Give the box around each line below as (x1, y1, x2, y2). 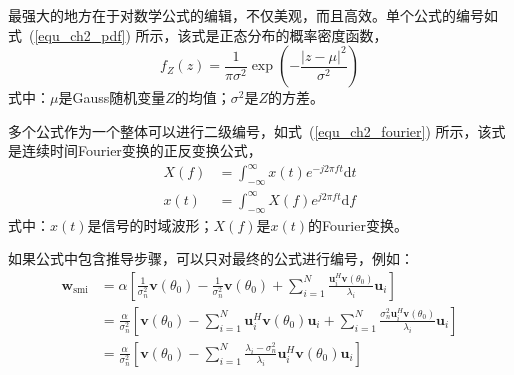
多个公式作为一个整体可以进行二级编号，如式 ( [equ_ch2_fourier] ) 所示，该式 (8, 120, 506, 141)
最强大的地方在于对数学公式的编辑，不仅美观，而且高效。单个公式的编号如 (8, 5, 498, 25)
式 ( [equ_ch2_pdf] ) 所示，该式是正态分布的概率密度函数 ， (8, 24, 388, 45)
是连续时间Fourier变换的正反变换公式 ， (8, 140, 262, 161)
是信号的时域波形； (87, 214, 214, 235)
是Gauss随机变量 (58, 87, 166, 108)
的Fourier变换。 (308, 214, 408, 235)
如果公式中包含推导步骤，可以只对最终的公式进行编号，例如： (8, 248, 414, 269)
